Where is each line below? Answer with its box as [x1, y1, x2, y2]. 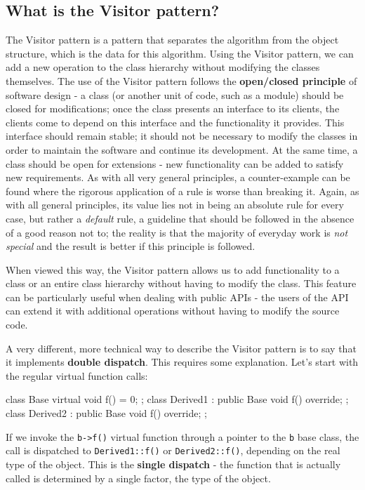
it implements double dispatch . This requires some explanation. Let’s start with [6, 355, 359, 369]
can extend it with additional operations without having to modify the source [6, 303, 340, 318]
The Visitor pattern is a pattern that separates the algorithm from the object [6, 32, 339, 47]
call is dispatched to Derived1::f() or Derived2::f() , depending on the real [6, 443, 340, 458]
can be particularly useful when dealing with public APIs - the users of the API [6, 289, 349, 304]
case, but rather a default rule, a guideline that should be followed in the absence [6, 211, 354, 225]
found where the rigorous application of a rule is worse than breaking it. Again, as [6, 183, 359, 198]
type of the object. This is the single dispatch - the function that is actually [6, 456, 341, 471]
